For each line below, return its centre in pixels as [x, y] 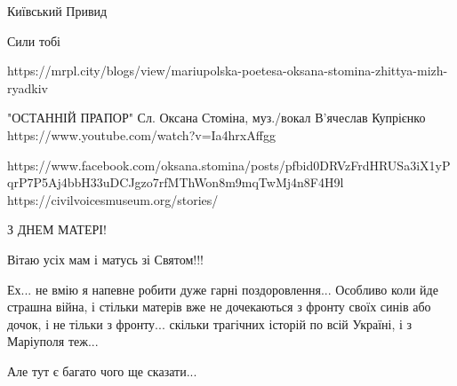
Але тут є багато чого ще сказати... [102, 370]
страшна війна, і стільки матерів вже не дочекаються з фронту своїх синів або [219, 307]
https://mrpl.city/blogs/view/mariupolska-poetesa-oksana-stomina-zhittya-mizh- [228, 71]
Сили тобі [34, 40]
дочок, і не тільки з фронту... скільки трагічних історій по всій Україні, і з [210, 323]
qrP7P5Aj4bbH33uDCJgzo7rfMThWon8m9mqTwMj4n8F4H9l [176, 182]
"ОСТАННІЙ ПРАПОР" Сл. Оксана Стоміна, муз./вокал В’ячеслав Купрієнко [216, 118]
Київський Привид [57, 11]
